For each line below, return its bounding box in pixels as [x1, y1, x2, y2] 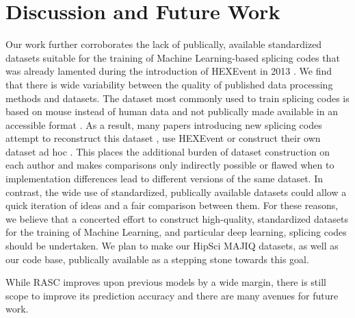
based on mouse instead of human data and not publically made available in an [5, 104, 338, 119]
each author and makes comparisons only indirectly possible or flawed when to [5, 158, 334, 172]
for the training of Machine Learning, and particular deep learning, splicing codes [5, 225, 347, 239]
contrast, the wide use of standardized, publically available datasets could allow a [5, 184, 347, 199]
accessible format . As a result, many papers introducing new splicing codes [5, 117, 322, 132]
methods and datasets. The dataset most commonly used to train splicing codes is [5, 90, 350, 105]
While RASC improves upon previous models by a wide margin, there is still [5, 275, 326, 289]
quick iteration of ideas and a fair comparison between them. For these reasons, [5, 198, 339, 212]
